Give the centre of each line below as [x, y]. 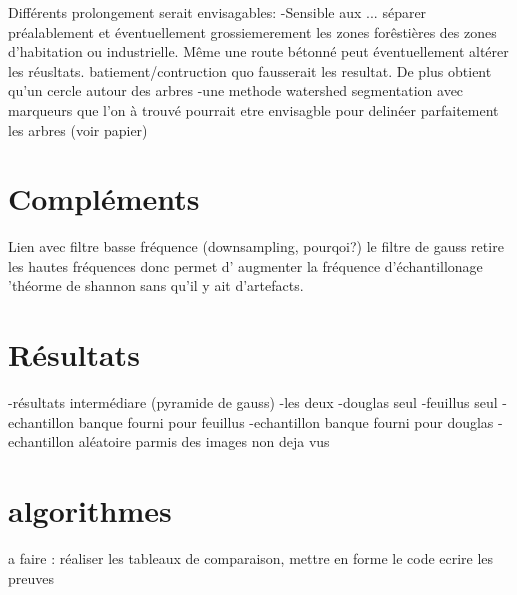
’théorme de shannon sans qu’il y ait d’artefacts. [156, 285]
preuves [31, 577]
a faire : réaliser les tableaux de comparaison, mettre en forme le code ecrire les [251, 558]
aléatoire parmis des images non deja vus [204, 441]
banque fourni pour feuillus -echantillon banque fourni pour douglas [286, 421]
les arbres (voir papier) [78, 129]
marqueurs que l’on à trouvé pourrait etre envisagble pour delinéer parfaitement [253, 109]
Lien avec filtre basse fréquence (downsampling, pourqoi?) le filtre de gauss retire [256, 246]
